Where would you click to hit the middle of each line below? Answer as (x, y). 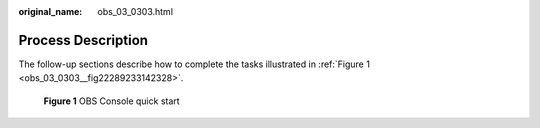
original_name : (50, 11)
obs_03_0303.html (135, 11)
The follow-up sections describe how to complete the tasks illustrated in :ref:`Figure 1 (194, 64)
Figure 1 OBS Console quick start (111, 101)
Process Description (83, 40)
